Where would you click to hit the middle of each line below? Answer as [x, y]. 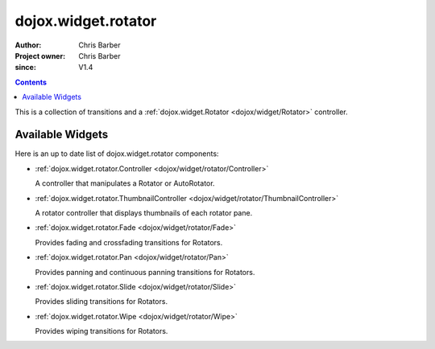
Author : [28, 45]
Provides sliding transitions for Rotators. [101, 302]
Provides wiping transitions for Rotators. [101, 331]
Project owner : [40, 55]
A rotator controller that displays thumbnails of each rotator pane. [144, 212]
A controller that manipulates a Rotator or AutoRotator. [125, 183]
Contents [31, 82]
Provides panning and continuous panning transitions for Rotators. [145, 272]
